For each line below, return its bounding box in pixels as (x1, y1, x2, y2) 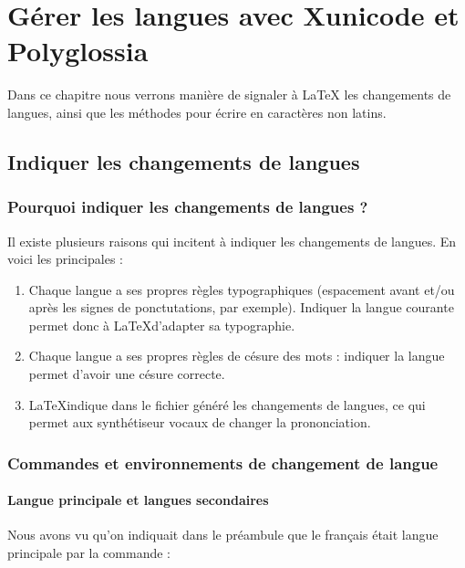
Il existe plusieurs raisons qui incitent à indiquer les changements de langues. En (7, 231, 457, 250)
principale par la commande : (7, 543, 170, 563)
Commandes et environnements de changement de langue (7, 451, 439, 474)
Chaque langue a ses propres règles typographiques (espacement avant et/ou (28, 279, 455, 299)
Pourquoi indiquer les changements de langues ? (7, 195, 368, 218)
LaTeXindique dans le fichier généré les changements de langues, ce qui (28, 394, 426, 414)
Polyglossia (7, 32, 149, 69)
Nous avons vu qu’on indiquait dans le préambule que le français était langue (7, 525, 439, 544)
